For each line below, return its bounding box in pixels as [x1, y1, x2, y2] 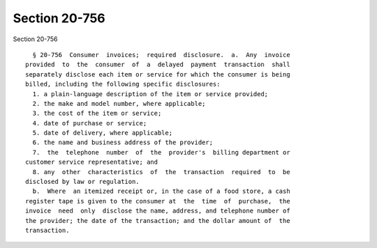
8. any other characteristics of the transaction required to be [32, 168, 290, 176]
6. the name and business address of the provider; [32, 139, 213, 146]
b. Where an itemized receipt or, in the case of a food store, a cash [32, 187, 290, 195]
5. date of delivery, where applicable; [32, 129, 173, 137]
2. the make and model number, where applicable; [32, 100, 206, 107]
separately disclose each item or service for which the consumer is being [25, 70, 290, 78]
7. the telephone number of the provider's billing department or [32, 148, 290, 156]
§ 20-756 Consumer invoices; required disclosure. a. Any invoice [32, 51, 290, 59]
